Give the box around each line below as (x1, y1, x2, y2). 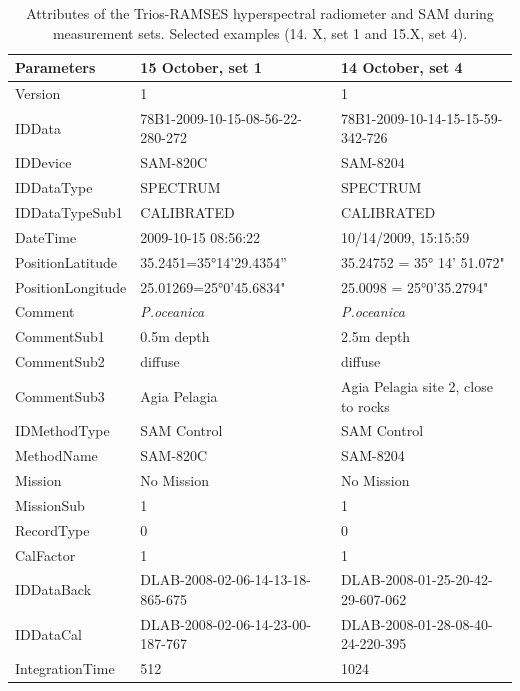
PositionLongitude (15, 276, 127, 297)
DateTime (15, 226, 77, 247)
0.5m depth (140, 326, 210, 347)
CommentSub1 (15, 326, 105, 347)
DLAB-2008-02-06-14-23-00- (140, 613, 311, 634)
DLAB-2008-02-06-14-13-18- (140, 569, 311, 590)
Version (15, 83, 61, 104)
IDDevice (15, 152, 72, 173)
